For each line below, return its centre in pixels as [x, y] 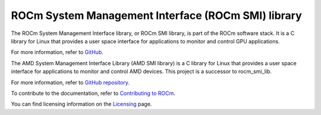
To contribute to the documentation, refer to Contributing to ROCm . [93, 93]
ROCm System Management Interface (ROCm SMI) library [157, 15]
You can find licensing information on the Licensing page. [81, 104]
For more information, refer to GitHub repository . [70, 82]
